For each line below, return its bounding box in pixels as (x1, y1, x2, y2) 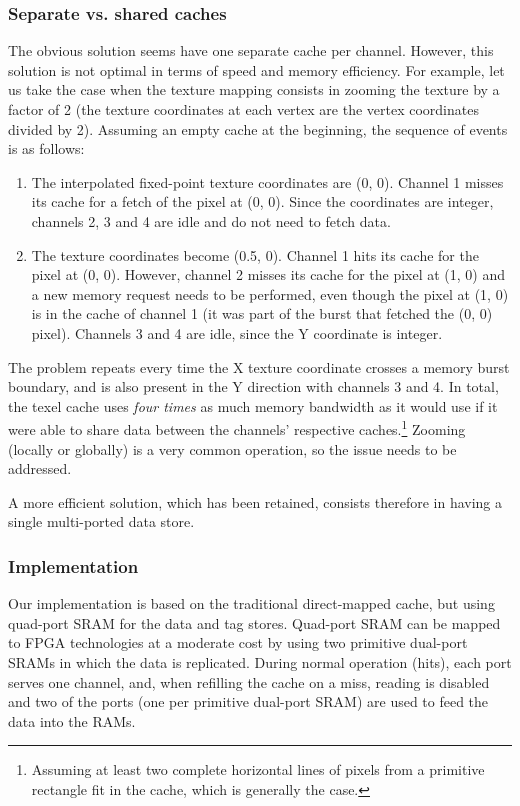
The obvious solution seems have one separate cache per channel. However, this (8, 40, 494, 61)
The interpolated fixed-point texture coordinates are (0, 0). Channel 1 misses (31, 171, 504, 192)
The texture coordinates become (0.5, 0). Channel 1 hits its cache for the (31, 244, 479, 265)
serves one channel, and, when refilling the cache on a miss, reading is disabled (8, 671, 490, 692)
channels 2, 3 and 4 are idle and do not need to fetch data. (31, 210, 391, 231)
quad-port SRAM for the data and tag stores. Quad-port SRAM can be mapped (8, 612, 501, 633)
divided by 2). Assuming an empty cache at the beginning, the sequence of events (8, 118, 508, 139)
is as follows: (8, 138, 85, 159)
